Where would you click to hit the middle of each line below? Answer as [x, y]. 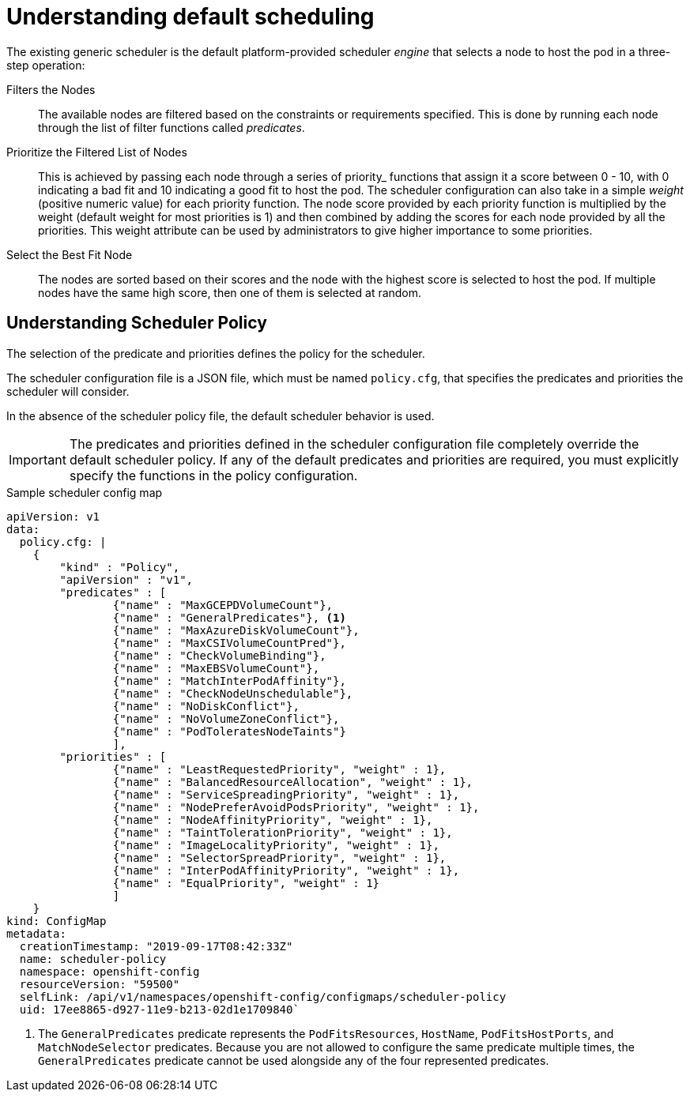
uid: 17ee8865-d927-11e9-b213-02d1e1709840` [159, 1009]
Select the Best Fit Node [70, 254]
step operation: [46, 65]
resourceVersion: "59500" [100, 984]
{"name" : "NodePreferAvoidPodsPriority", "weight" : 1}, [296, 807]
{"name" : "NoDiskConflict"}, [206, 706]
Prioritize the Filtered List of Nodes [97, 152]
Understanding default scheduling [190, 17]
